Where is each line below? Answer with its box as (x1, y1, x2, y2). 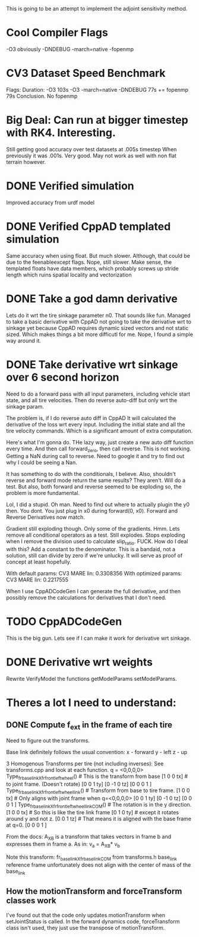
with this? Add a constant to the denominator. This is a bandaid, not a (6, 546, 176, 553)
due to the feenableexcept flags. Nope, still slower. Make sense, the (6, 259, 172, 266)
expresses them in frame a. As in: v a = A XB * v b (6, 841, 121, 849)
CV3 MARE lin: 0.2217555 (6, 576, 69, 583)
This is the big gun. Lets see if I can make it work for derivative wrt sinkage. (6, 634, 191, 642)
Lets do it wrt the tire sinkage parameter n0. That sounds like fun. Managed (6, 312, 191, 319)
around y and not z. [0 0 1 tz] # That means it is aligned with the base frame (6, 815, 192, 822)
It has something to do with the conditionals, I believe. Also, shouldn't (6, 471, 176, 478)
